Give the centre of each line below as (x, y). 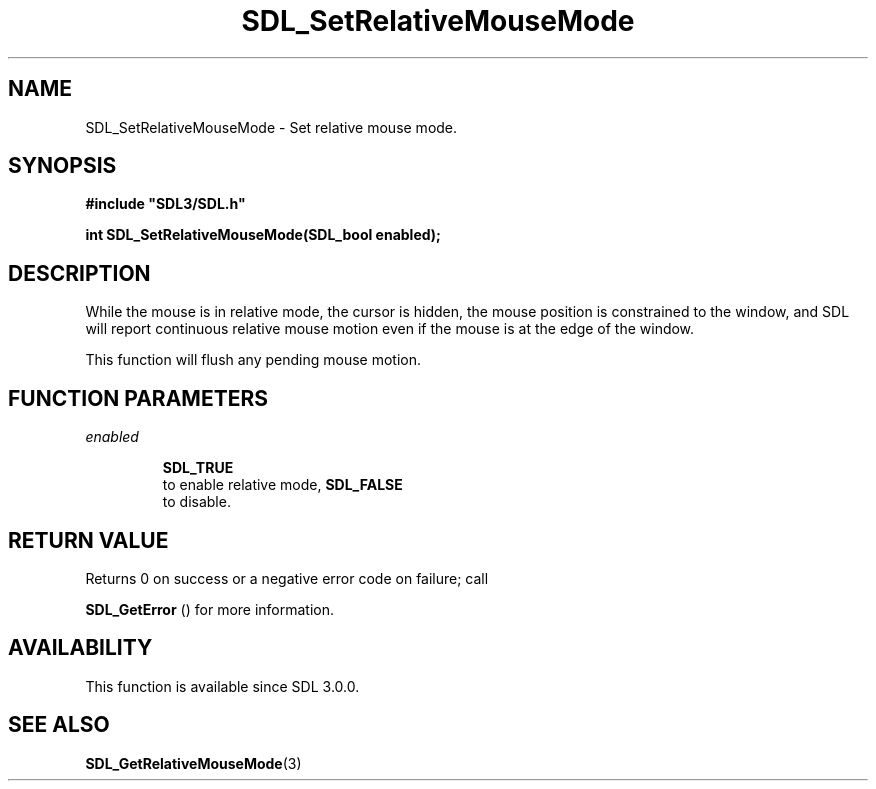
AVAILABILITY (80, 648)
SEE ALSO (59, 725)
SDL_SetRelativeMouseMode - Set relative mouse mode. (271, 127)
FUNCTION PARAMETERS (138, 398)
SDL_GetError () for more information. (210, 609)
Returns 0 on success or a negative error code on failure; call (287, 578)
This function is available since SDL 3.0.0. (222, 686)
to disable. (196, 502)
